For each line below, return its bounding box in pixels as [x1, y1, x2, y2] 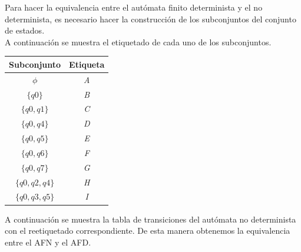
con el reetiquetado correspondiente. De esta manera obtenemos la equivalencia [5, 224, 290, 237]
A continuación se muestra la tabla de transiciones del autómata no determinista [5, 213, 296, 225]
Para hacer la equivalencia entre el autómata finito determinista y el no [5, 1, 263, 13]
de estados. [5, 24, 45, 37]
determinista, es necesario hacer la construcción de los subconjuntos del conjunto [5, 12, 296, 25]
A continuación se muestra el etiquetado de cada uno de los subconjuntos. [5, 35, 272, 48]
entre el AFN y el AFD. [5, 236, 91, 248]
